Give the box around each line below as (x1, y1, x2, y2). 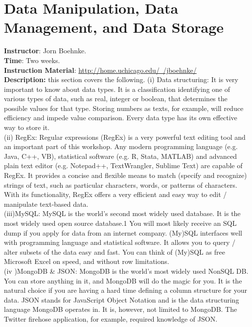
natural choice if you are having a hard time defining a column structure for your (4, 285, 247, 295)
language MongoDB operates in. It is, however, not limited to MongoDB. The (4, 304, 237, 314)
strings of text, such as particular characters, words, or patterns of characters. (4, 179, 237, 190)
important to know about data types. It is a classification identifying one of (4, 84, 230, 94)
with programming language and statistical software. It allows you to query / (4, 237, 235, 247)
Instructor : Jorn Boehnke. (4, 45, 87, 56)
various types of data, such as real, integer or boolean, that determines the (4, 93, 228, 104)
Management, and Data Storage (4, 17, 224, 37)
